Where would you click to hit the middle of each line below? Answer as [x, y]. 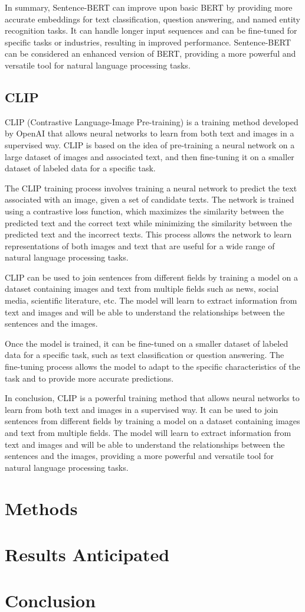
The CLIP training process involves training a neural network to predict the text [151, 188]
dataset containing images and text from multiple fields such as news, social [142, 289]
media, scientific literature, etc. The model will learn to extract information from [151, 300]
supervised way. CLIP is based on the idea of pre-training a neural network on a [150, 144]
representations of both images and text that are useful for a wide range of [140, 245]
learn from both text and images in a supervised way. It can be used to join [142, 409]
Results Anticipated [87, 554]
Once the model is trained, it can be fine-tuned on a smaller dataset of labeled [147, 343]
